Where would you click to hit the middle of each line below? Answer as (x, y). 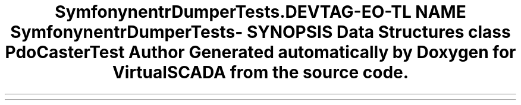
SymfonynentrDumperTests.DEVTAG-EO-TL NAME (260, 12)
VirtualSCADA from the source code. (260, 72)
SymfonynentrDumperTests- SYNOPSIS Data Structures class (260, 32)
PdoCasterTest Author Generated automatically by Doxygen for (260, 52)
